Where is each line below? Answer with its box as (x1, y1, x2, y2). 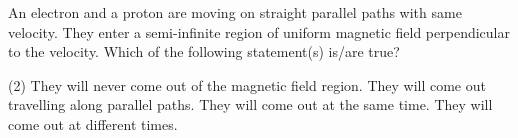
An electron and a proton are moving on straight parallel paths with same (8, 2, 462, 22)
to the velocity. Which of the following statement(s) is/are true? (8, 41, 400, 62)
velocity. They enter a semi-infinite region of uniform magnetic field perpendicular (8, 21, 510, 42)
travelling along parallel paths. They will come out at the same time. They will (8, 94, 493, 115)
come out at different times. (8, 113, 178, 134)
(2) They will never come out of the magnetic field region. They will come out (8, 74, 486, 95)
